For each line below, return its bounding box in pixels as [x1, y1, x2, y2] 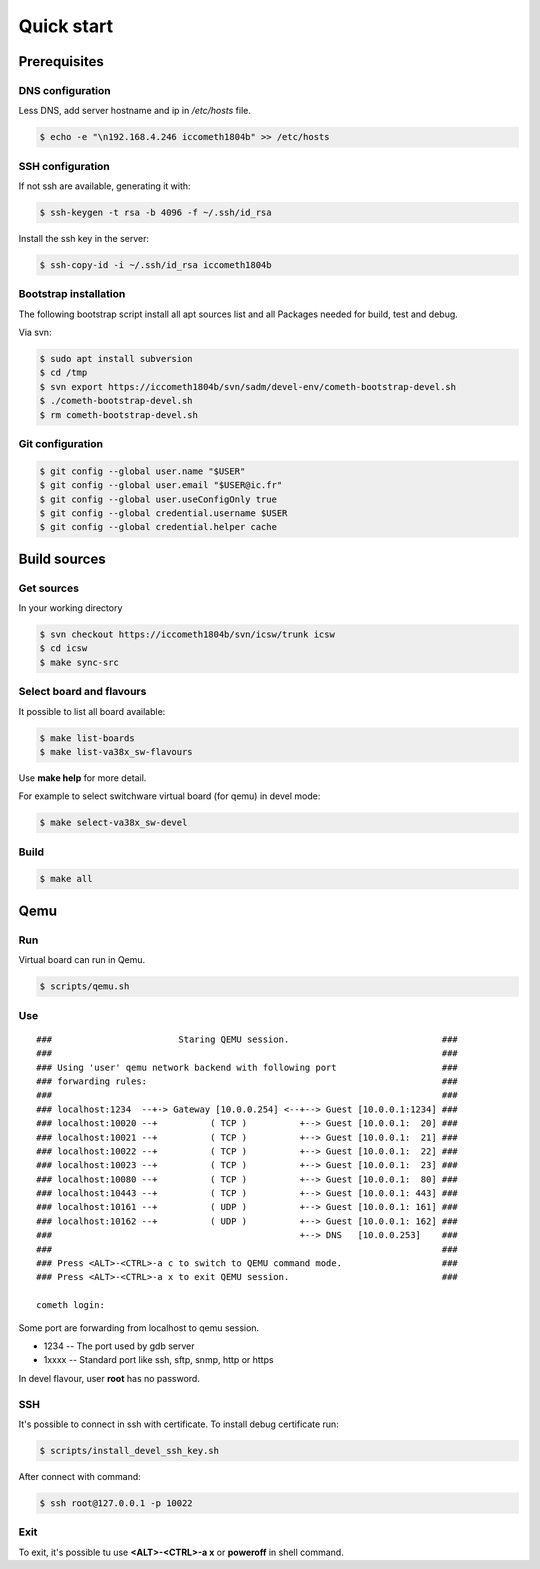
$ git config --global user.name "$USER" [39, 465, 246, 477]
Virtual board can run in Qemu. [18, 954, 146, 966]
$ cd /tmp [39, 367, 88, 379]
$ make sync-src [39, 656, 120, 668]
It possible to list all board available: [18, 705, 166, 717]
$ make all [39, 873, 93, 885]
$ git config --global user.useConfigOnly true [39, 493, 277, 505]
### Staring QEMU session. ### [36, 1033, 459, 1045]
